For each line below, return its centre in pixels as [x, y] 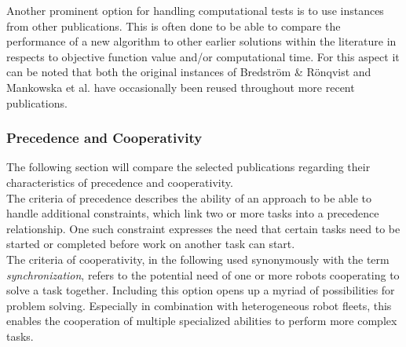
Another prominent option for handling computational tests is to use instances [195, 10]
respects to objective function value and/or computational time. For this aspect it [203, 56]
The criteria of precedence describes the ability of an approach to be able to [189, 197]
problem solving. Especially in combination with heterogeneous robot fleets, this [199, 305]
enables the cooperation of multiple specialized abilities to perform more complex [202, 321]
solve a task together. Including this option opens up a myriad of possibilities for [201, 290]
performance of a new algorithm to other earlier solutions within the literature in [201, 41]
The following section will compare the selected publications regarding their [188, 167]
